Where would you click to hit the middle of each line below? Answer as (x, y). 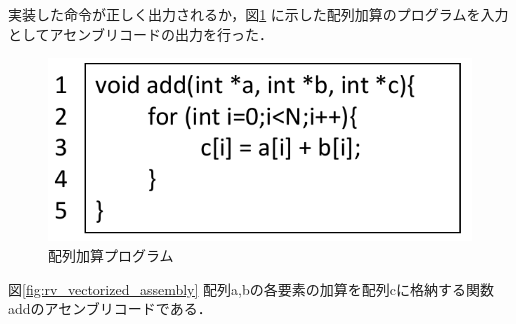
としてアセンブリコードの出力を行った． (140, 33)
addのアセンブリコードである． (110, 308)
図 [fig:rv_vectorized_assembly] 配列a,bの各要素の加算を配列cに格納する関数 (251, 288)
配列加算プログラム (111, 254)
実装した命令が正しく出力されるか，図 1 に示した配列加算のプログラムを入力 (258, 14)
